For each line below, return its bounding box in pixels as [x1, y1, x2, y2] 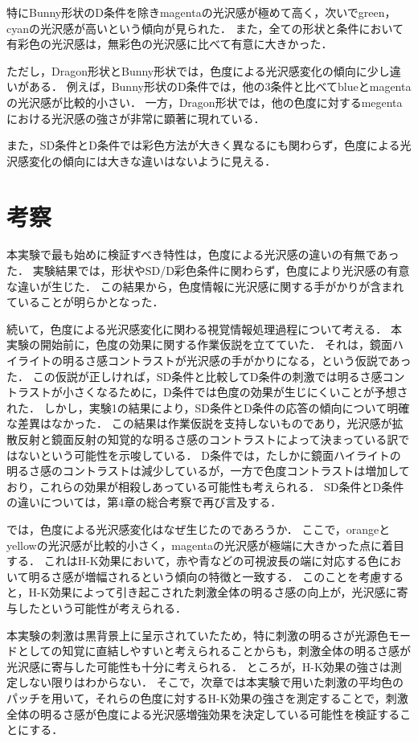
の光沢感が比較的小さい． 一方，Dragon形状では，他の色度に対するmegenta [6, 93, 403, 110]
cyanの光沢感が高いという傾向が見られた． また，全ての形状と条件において [6, 19, 404, 36]
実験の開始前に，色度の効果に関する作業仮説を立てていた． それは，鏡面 [6, 336, 392, 353]
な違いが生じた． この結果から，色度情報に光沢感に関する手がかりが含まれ [6, 277, 404, 294]
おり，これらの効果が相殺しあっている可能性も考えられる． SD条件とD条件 [6, 478, 404, 494]
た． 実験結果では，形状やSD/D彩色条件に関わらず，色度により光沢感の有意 [6, 262, 410, 279]
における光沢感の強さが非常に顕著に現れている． [6, 109, 265, 126]
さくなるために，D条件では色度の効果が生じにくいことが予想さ [73, 383, 408, 400]
